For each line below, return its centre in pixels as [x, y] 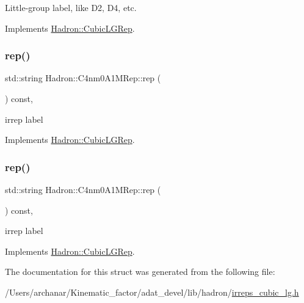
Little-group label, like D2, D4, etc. [71, 7]
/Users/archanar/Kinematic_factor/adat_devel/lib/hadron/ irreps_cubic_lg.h [152, 292]
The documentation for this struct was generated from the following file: [140, 272]
